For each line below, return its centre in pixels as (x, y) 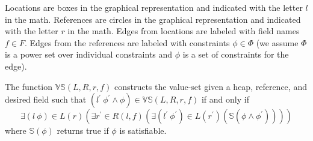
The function (29, 86)
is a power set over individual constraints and (89, 54)
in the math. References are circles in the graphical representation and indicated (153, 19)
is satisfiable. (143, 130)
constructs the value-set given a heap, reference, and (210, 86)
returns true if (83, 130)
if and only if (225, 99)
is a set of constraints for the (236, 54)
